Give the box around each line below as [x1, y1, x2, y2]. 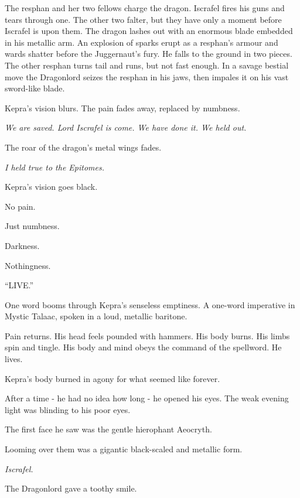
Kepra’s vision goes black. [5, 180, 98, 193]
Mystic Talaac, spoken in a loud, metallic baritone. [5, 310, 187, 322]
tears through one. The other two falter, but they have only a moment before [5, 13, 282, 25]
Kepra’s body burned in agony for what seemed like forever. [5, 372, 220, 384]
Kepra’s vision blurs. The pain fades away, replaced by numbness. [5, 101, 240, 114]
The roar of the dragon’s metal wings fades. [5, 141, 162, 153]
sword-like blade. [5, 82, 65, 94]
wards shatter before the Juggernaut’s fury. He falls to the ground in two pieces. [5, 47, 292, 60]
